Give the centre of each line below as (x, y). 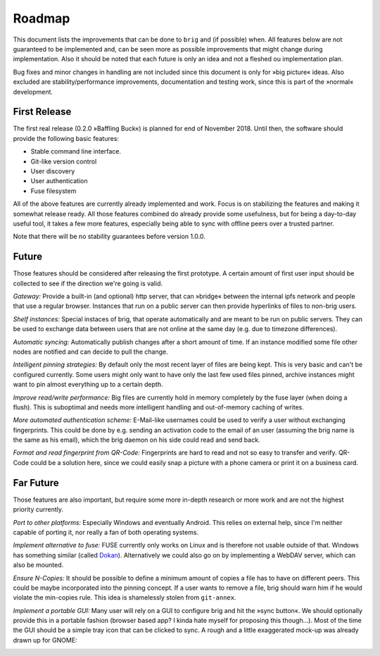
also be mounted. (38, 565)
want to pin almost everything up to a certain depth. (88, 385)
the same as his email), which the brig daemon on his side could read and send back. (137, 440)
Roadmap (42, 18)
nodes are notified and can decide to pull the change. (90, 352)
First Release (42, 112)
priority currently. (38, 509)
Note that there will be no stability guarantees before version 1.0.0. (109, 237)
